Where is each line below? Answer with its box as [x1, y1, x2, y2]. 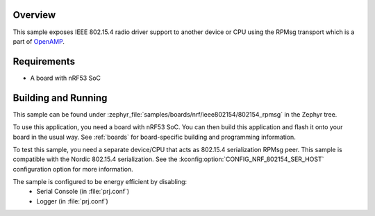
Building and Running [12, 92, 108, 103]
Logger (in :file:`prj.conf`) [36, 197, 109, 205]
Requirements [12, 56, 76, 67]
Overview [12, 9, 56, 21]
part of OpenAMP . [12, 37, 65, 45]
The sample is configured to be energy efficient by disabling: [12, 178, 187, 186]
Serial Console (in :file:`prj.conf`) [36, 188, 130, 196]
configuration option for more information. [12, 165, 133, 173]
